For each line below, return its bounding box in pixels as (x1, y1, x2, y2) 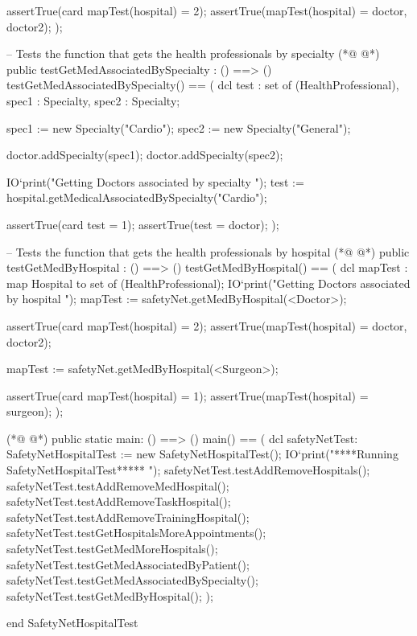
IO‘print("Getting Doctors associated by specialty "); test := (6, 173, 304, 190)
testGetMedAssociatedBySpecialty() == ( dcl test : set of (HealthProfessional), (6, 76, 399, 93)
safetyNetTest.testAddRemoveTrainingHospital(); (6, 508, 250, 525)
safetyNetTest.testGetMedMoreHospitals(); (6, 540, 218, 557)
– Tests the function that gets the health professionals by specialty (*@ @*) (6, 45, 380, 62)
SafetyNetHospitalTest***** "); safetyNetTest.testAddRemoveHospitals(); (6, 462, 370, 478)
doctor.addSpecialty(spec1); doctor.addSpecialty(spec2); (6, 146, 283, 163)
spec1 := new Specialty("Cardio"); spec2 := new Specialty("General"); (6, 119, 351, 136)
